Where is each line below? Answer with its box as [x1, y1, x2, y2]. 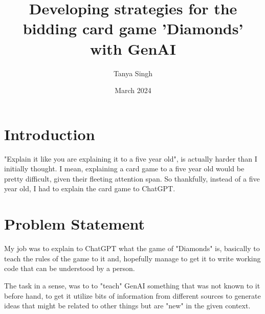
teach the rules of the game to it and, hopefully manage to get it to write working [4, 253, 261, 263]
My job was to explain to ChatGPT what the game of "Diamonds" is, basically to [4, 243, 260, 254]
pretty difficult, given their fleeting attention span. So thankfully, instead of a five [4, 173, 260, 184]
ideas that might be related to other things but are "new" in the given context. [4, 300, 251, 311]
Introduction [4, 123, 95, 144]
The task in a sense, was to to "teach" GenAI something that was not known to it [4, 280, 260, 290]
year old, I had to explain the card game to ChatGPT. [4, 183, 175, 194]
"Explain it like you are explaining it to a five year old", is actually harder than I [4, 153, 257, 164]
